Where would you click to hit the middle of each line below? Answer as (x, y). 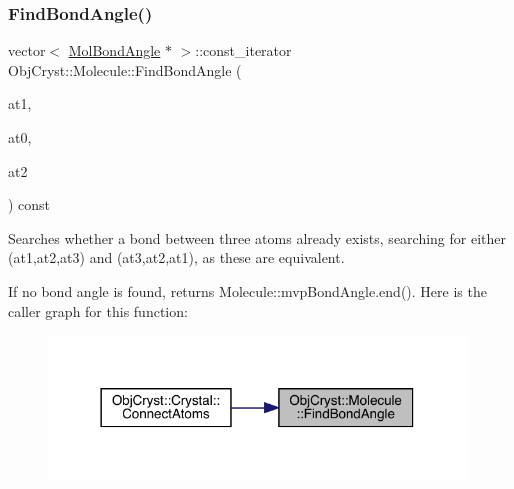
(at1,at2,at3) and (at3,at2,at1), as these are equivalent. (176, 257)
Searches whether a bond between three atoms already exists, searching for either (257, 237)
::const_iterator (243, 50)
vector (27, 50)
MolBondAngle (114, 50)
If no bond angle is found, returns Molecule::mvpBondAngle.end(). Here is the (247, 290)
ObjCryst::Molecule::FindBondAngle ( (125, 69)
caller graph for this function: (98, 310)
